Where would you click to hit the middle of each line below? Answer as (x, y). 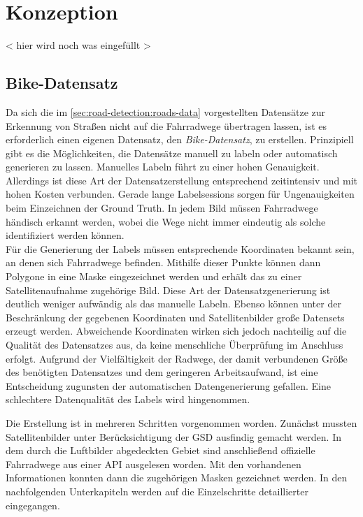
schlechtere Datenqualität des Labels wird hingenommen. (128, 399)
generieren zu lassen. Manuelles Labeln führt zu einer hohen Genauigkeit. (163, 167)
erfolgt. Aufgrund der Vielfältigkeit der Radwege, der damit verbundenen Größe (177, 358)
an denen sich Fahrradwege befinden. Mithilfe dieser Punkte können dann (163, 262)
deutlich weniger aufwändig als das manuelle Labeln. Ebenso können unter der (173, 304)
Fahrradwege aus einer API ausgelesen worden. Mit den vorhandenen (154, 464)
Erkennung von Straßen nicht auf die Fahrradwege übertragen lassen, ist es (166, 125)
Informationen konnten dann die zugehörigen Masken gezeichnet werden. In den (177, 478)
